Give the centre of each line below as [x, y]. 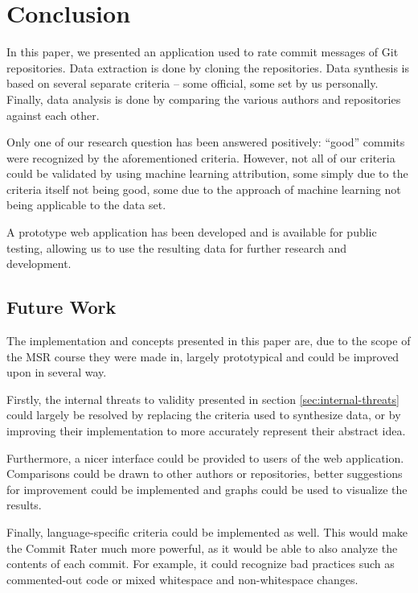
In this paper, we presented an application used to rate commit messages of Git [203, 52]
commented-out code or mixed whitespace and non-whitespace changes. [182, 579]
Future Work [61, 307]
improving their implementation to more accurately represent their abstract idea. [206, 431]
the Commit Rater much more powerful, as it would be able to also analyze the [202, 548]
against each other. [53, 115]
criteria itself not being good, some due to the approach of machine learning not [204, 189]
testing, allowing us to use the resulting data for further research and [176, 247]
